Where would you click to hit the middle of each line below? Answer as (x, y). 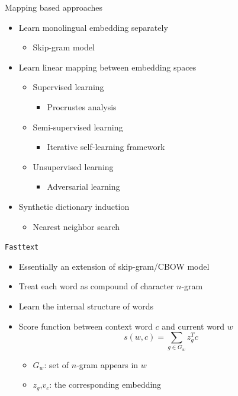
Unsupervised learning (73, 166)
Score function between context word (86, 326)
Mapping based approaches (54, 7)
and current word (193, 326)
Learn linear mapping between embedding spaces (107, 67)
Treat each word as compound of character (96, 286)
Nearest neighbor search (76, 226)
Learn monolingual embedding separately (93, 27)
